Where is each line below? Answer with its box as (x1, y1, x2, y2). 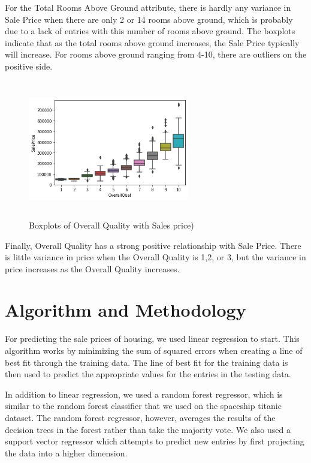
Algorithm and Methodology (5, 297, 246, 322)
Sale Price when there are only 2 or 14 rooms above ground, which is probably (5, 13, 293, 25)
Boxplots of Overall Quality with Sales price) (29, 218, 194, 231)
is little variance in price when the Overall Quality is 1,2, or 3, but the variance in (5, 251, 306, 263)
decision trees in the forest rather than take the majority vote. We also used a (5, 423, 291, 435)
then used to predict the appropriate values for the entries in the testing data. (5, 368, 291, 380)
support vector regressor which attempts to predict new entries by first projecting (5, 435, 304, 447)
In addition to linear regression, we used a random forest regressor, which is (5, 387, 283, 400)
